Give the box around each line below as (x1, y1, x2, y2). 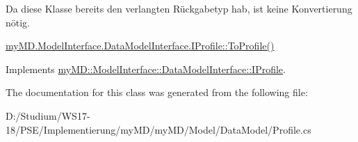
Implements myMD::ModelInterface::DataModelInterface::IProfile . (6, 61, 286, 76)
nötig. (6, 15, 31, 29)
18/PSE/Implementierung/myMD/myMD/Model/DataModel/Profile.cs (6, 122, 311, 136)
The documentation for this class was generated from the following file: (6, 85, 308, 100)
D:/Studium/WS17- (6, 108, 90, 123)
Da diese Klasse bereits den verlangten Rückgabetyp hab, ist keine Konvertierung (6, 1, 352, 15)
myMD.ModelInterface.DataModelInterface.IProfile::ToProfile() (6, 38, 275, 53)
